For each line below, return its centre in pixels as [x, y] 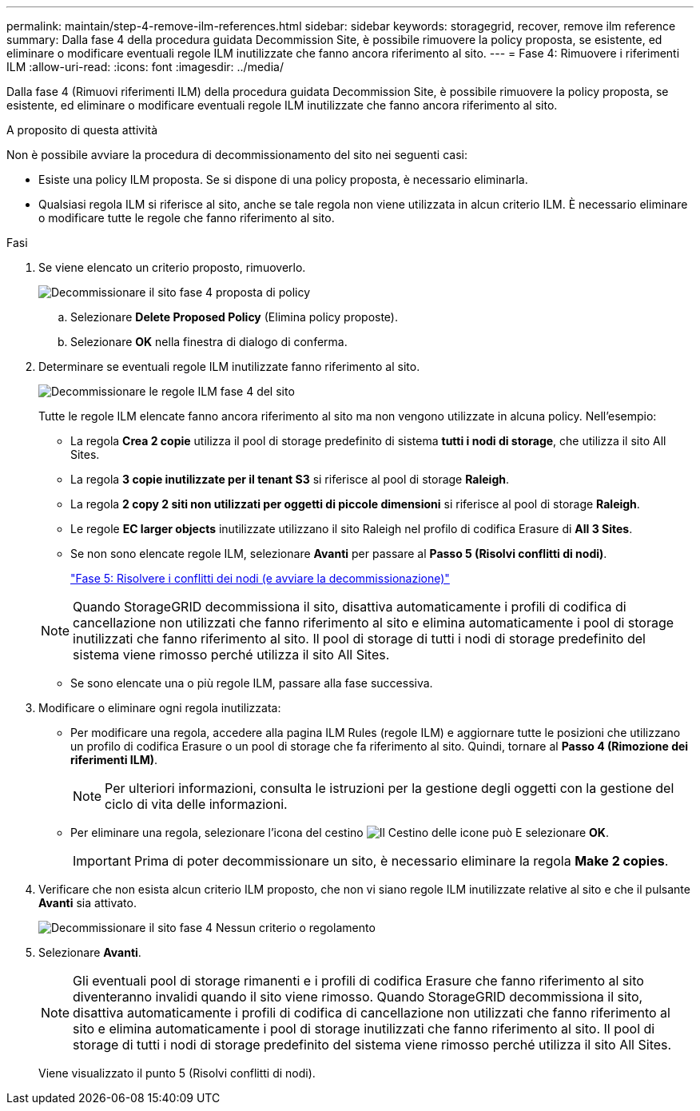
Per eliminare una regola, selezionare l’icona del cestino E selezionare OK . [340, 832]
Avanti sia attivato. [87, 903]
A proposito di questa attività [82, 130]
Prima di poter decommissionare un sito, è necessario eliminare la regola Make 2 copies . [401, 861]
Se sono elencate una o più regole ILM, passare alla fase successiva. [252, 683]
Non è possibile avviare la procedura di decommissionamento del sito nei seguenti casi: [237, 155]
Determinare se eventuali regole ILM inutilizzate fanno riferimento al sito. [229, 366]
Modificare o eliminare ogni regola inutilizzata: [160, 708]
